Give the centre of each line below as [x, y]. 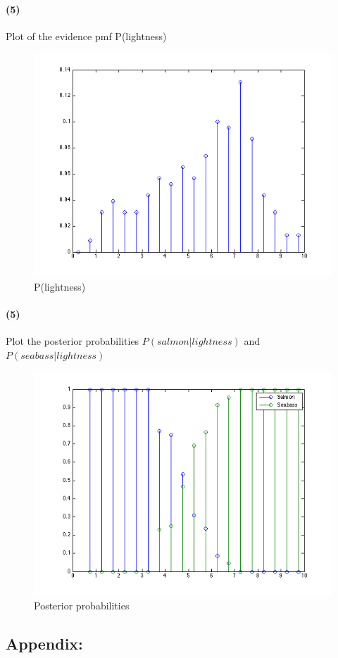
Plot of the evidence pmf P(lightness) [86, 36]
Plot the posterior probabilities [73, 341]
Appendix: [44, 644]
